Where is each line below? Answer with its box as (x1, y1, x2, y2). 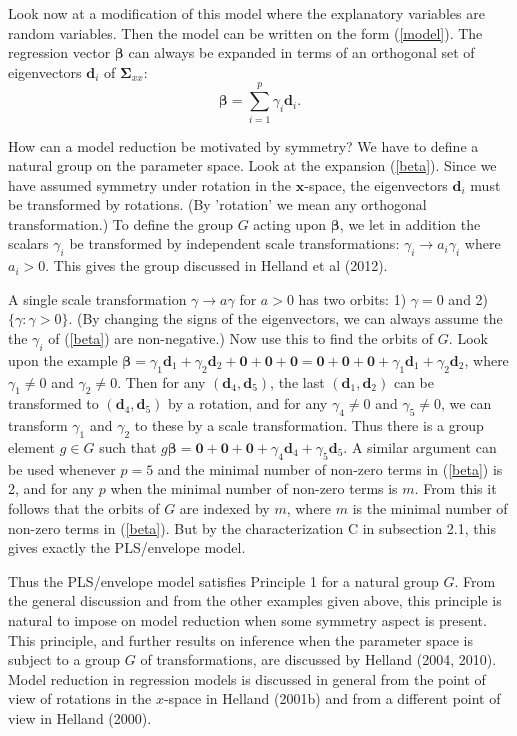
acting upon (253, 213, 327, 234)
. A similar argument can (343, 437, 497, 458)
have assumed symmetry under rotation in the (8, 174, 292, 195)
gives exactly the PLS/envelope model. (8, 537, 246, 558)
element (8, 437, 56, 458)
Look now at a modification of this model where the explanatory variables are (8, 3, 485, 23)
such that (99, 437, 157, 458)
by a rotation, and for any (168, 393, 328, 414)
